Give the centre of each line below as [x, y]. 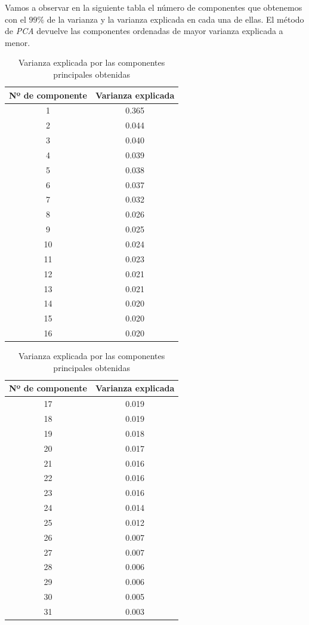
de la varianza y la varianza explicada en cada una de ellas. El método [175, 19]
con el [16, 19]
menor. [18, 42]
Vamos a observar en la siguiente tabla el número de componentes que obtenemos [154, 7]
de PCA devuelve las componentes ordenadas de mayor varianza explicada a [144, 31]
